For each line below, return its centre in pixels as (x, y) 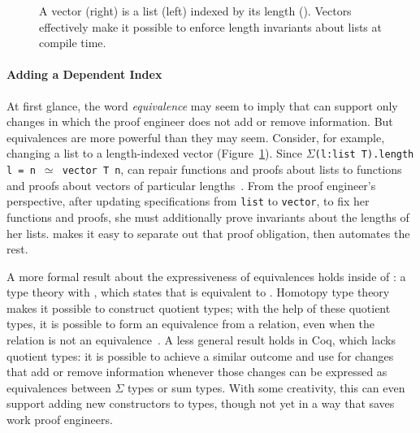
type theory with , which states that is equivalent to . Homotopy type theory (198, 292)
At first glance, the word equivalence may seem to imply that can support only (202, 105)
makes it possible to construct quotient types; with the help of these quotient (199, 307)
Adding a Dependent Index (84, 74)
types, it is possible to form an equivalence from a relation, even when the (191, 324)
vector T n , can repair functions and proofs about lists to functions (232, 169)
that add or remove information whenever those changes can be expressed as (197, 372)
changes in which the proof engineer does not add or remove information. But (200, 121)
